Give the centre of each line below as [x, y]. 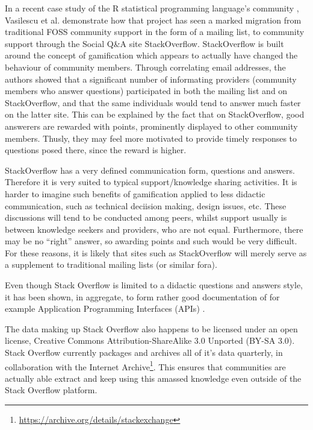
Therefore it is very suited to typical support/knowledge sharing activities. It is [151, 182]
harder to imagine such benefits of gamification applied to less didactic [135, 193]
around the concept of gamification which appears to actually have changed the [151, 55]
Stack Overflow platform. [51, 390]
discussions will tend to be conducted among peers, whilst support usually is [146, 217]
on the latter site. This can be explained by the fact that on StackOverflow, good [155, 114]
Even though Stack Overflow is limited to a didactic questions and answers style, [154, 285]
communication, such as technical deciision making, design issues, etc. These [146, 205]
